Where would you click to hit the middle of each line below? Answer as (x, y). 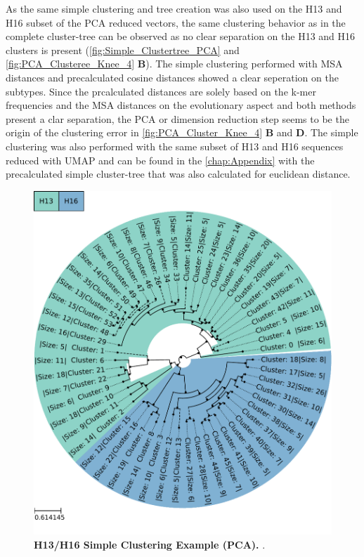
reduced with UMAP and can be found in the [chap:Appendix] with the (160, 160)
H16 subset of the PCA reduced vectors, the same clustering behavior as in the (176, 22)
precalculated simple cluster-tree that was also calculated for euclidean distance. (178, 174)
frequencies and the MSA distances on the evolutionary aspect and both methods (181, 105)
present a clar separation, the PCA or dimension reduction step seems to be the (177, 118)
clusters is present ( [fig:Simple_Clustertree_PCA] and (123, 50)
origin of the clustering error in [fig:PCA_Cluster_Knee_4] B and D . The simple (182, 132)
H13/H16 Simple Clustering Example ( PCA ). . (150, 544)
